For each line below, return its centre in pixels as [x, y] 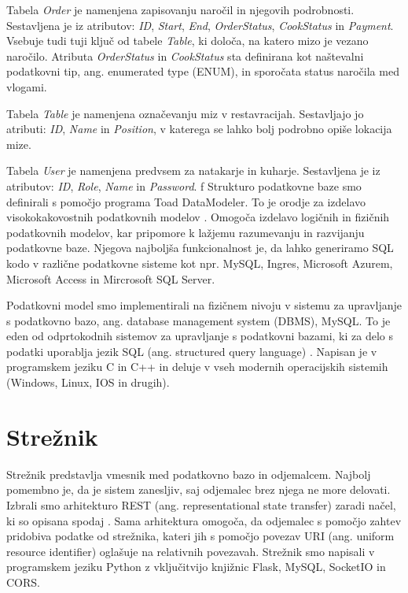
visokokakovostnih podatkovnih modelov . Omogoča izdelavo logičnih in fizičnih [198, 217]
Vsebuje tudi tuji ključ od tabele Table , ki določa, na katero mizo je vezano [187, 41]
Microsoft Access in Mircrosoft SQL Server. [111, 278]
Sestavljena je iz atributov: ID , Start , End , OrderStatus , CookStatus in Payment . [200, 25]
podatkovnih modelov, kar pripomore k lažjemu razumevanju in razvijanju [186, 232]
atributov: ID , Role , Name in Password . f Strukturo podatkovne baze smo [184, 185]
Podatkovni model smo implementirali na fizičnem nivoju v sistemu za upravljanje [204, 305]
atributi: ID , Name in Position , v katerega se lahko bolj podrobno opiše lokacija [199, 129]
